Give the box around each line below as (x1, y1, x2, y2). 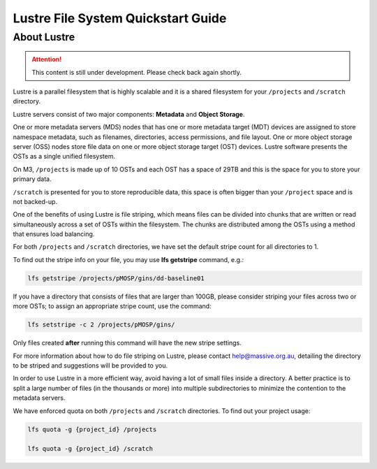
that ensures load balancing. (13, 230, 95, 238)
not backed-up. (13, 197, 58, 205)
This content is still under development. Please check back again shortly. (31, 68, 242, 76)
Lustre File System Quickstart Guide (13, 10, 227, 26)
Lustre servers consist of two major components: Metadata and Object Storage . (13, 110, 245, 118)
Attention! (31, 55, 62, 64)
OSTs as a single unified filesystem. (13, 152, 115, 161)
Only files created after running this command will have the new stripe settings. (13, 339, 242, 347)
